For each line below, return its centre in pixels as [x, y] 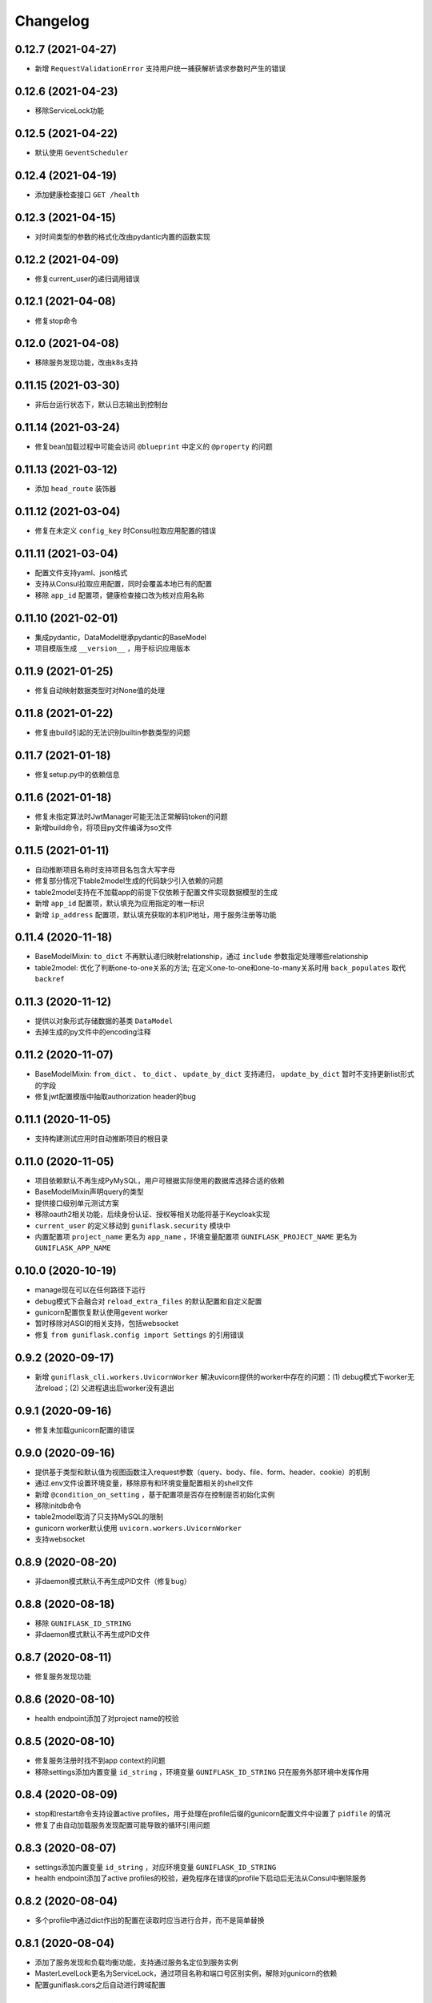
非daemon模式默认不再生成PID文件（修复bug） [113, 1582]
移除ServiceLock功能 [70, 110]
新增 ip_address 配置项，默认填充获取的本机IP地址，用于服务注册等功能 [156, 914]
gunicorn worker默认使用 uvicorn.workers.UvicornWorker [138, 1528]
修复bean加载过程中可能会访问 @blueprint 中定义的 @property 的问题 [154, 447]
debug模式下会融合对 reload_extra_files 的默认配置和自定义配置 [148, 1301]
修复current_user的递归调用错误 [87, 278]
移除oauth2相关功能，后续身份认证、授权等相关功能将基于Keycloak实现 [152, 1215]
